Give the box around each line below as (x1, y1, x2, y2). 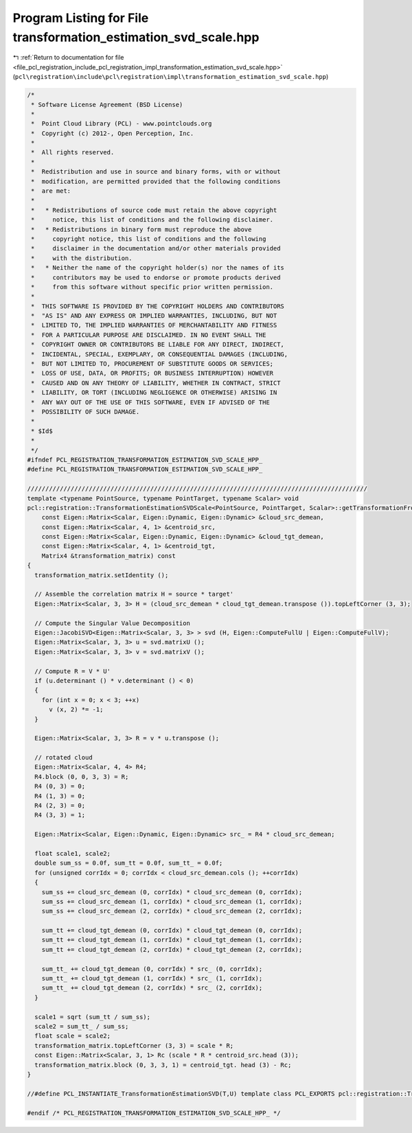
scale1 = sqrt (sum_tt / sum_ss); (34, 1013, 151, 1020)
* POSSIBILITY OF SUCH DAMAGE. (31, 408, 140, 415)
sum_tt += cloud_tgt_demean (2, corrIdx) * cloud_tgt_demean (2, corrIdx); (41, 946, 303, 953)
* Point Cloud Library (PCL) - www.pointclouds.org (31, 120, 212, 128)
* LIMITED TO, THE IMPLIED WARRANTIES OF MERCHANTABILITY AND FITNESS (31, 321, 277, 329)
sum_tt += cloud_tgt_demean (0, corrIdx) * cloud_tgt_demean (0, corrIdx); (41, 926, 303, 935)
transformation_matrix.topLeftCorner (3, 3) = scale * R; (34, 1042, 234, 1049)
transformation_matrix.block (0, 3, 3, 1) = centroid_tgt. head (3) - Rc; (34, 1061, 292, 1068)
